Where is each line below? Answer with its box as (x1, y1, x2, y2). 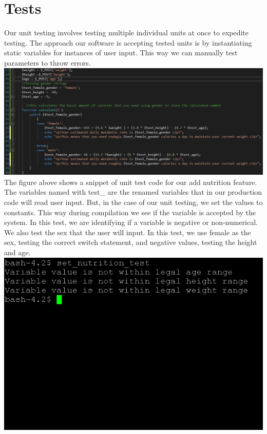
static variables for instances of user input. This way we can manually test (4, 47, 238, 58)
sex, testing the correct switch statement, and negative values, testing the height (4, 237, 257, 247)
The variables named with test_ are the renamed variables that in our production (4, 187, 262, 197)
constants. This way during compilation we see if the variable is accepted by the (4, 206, 256, 217)
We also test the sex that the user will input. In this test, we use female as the (4, 226, 251, 237)
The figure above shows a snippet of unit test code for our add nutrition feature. (4, 176, 257, 187)
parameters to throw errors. (4, 57, 91, 68)
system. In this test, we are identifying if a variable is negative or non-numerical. (4, 217, 258, 228)
